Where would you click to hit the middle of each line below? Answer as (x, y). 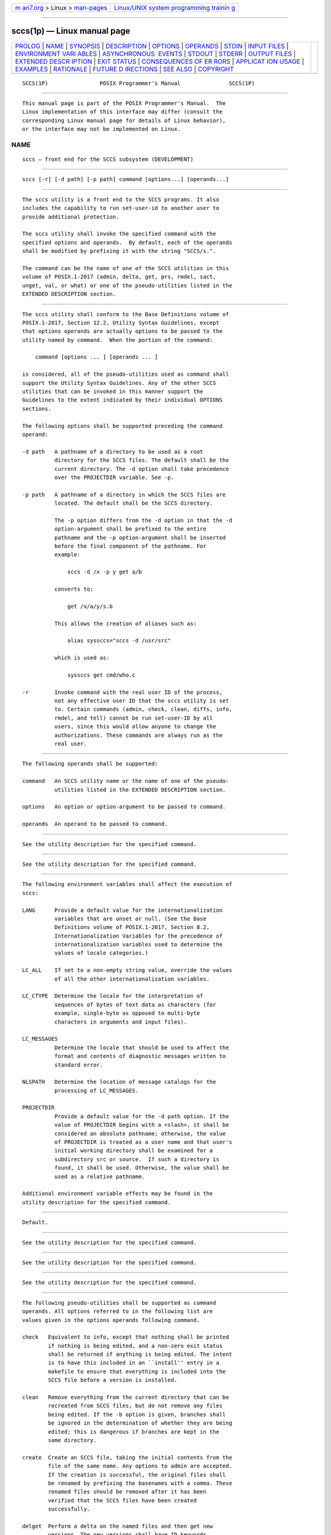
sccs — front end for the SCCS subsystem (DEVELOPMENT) (108, 159)
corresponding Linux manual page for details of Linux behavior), (124, 120)
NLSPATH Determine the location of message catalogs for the (119, 1082)
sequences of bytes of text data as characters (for (135, 1005)
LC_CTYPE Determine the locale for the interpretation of (113, 996)
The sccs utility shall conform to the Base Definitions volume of (126, 314)
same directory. (72, 1440)
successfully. (69, 1509)
